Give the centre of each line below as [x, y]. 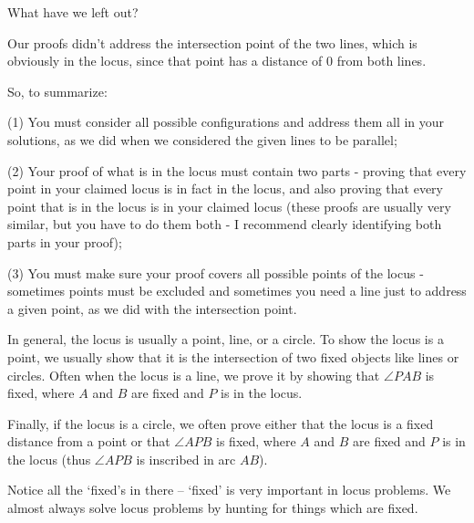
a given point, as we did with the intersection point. [152, 308]
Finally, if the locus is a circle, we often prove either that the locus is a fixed [221, 423]
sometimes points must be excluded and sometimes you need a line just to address [237, 291]
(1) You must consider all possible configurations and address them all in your [226, 122]
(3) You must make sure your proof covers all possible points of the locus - [216, 272]
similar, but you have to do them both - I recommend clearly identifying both [225, 224]
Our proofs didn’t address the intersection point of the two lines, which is [212, 42]
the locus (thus [49, 459]
